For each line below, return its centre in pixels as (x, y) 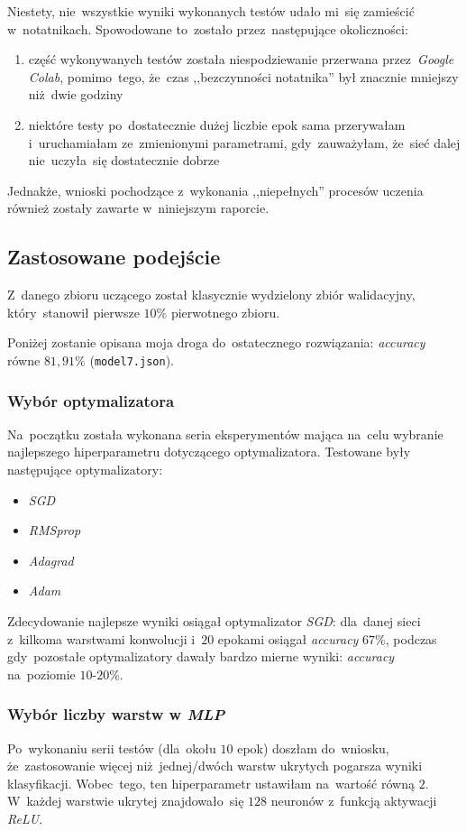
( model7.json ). (132, 360)
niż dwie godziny (76, 94)
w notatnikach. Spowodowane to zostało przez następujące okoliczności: (208, 28)
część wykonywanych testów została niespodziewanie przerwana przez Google (241, 59)
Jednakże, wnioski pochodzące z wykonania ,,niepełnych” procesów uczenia (215, 190)
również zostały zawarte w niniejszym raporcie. (138, 208)
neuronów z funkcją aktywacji (354, 801)
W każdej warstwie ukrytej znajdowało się (126, 801)
